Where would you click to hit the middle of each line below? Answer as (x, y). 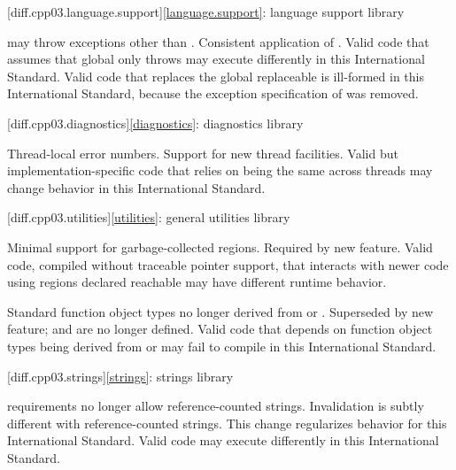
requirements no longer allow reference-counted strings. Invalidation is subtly (216, 406)
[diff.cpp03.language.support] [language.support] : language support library (206, 12)
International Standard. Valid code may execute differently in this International (223, 440)
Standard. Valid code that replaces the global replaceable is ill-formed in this (216, 76)
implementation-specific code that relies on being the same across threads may (220, 170)
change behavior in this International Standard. (136, 187)
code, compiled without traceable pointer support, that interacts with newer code (228, 264)
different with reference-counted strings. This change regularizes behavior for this (227, 423)
